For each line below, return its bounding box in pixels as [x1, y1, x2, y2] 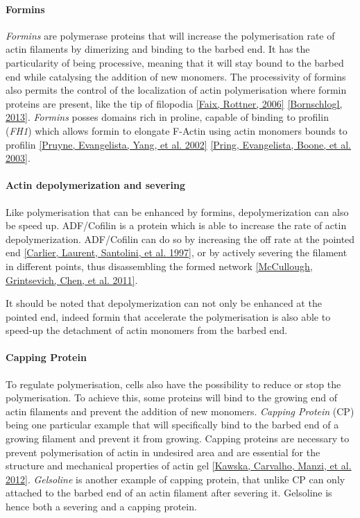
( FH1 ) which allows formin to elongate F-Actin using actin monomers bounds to [6, 123, 348, 137]
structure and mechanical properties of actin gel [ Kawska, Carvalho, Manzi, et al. [6, 458, 352, 473]
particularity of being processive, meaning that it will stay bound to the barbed [6, 55, 344, 69]
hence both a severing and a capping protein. [6, 499, 197, 514]
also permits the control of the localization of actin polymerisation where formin [6, 83, 347, 97]
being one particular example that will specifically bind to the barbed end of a [6, 417, 339, 432]
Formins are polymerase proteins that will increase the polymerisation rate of [6, 28, 335, 42]
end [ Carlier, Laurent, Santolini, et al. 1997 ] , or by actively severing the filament [6, 245, 348, 260]
